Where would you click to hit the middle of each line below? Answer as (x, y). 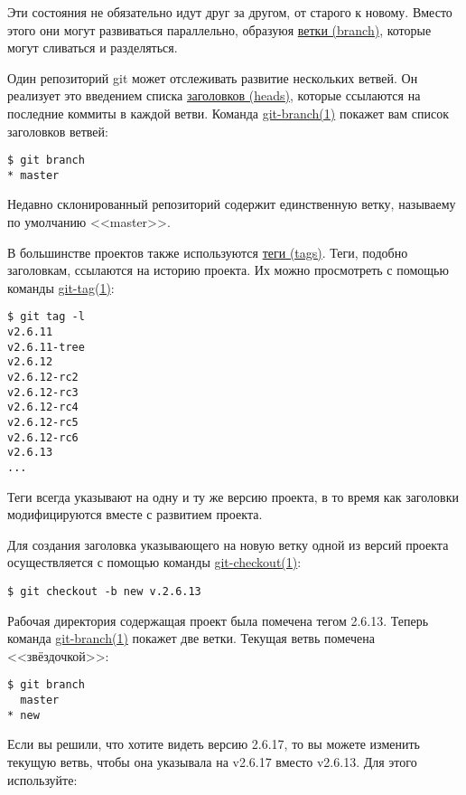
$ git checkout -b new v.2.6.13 (104, 592)
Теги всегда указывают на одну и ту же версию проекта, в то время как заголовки (233, 496)
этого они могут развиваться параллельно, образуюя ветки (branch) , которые (219, 29)
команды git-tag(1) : (61, 287)
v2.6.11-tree (46, 347)
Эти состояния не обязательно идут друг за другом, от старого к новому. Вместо (230, 12)
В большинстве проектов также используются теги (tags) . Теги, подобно (208, 252)
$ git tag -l (46, 317)
